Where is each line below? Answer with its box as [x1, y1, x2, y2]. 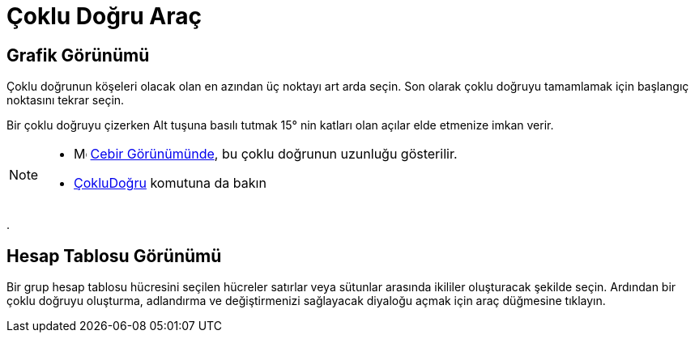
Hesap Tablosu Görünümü [6, 245, 222, 266]
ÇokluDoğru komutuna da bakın [74, 175, 266, 192]
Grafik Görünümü [6, 44, 150, 66]
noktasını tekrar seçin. [6, 93, 125, 108]
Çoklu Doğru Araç [6, 2, 202, 30]
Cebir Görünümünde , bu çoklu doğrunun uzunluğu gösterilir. [90, 146, 458, 163]
